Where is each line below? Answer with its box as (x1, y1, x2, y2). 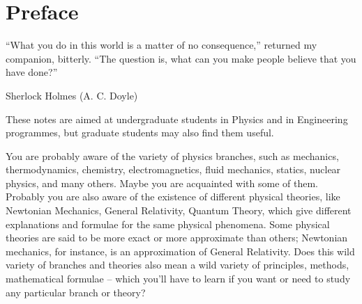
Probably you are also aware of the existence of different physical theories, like (6, 189, 340, 204)
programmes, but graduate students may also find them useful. (6, 125, 274, 140)
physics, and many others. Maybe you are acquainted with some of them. (6, 175, 318, 190)
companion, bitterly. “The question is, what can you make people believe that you (6, 51, 356, 65)
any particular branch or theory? (6, 285, 146, 299)
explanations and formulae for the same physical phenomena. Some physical (6, 216, 330, 231)
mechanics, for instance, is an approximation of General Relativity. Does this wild (6, 243, 355, 258)
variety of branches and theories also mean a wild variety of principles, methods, (6, 257, 349, 272)
